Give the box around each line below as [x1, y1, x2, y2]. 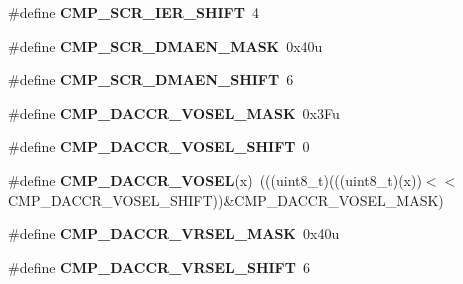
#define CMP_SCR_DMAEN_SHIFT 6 [8, 69, 294, 90]
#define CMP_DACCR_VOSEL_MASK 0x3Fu [8, 102, 340, 123]
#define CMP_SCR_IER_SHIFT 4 [8, 2, 259, 22]
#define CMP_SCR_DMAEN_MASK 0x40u [8, 35, 323, 56]
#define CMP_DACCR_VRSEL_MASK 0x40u [8, 223, 340, 244]
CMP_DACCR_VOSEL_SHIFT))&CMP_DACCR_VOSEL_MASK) [8, 189, 444, 210]
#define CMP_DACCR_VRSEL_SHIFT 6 [8, 256, 310, 277]
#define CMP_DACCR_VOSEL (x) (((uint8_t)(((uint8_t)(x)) [8, 169, 422, 190]
